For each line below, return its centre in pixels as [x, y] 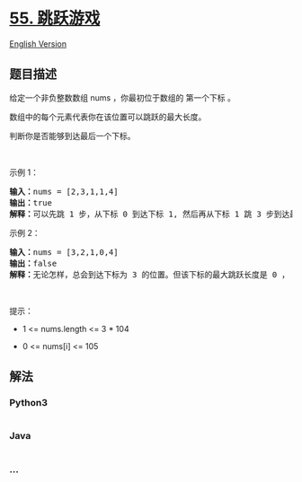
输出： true [31, 202]
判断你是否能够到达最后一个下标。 [72, 136]
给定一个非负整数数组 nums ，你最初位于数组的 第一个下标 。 [122, 97]
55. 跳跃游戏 [55, 18]
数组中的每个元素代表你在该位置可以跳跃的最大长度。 [108, 117]
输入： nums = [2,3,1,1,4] [64, 191]
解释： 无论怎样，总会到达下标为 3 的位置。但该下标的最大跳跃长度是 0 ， [150, 274]
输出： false [33, 263]
